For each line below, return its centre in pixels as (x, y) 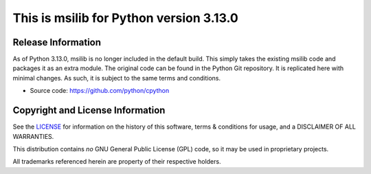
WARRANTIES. (33, 136)
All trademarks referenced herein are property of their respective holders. (117, 162)
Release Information (57, 42)
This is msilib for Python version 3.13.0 (125, 18)
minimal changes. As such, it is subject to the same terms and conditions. (117, 78)
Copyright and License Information (89, 110)
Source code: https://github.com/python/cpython (100, 91)
